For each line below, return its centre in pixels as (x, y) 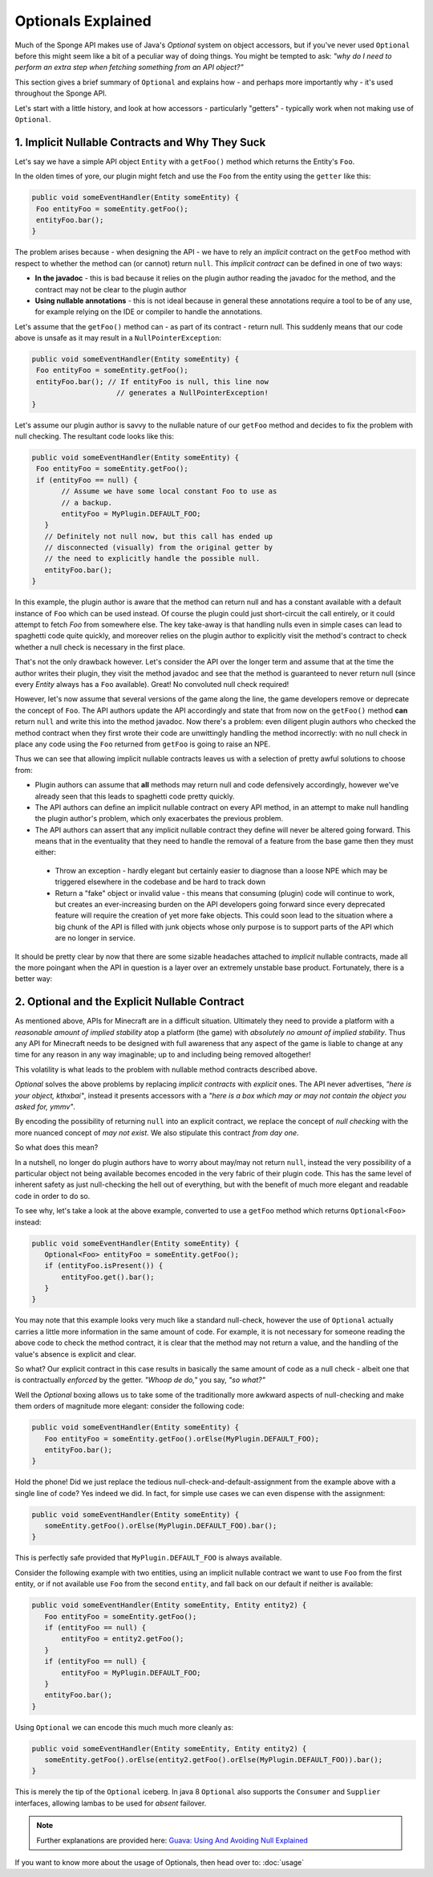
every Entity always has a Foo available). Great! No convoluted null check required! (152, 684)
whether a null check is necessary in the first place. (100, 647)
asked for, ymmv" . (45, 1106)
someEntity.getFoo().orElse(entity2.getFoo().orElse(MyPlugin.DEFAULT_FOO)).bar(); (214, 1760)
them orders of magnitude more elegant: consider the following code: (129, 1406)
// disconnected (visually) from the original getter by (159, 548)
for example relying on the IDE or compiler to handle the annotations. (149, 312)
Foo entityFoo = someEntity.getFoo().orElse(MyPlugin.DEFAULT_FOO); (182, 1439)
